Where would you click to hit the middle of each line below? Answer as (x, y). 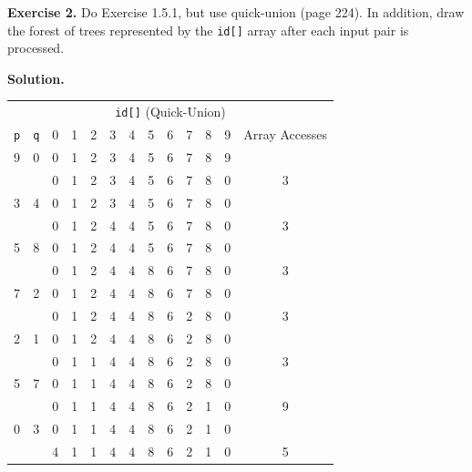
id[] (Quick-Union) (170, 112)
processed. (36, 48)
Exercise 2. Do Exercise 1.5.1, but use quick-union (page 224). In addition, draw (236, 12)
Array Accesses (286, 134)
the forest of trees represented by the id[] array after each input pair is (208, 30)
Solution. (36, 78)
